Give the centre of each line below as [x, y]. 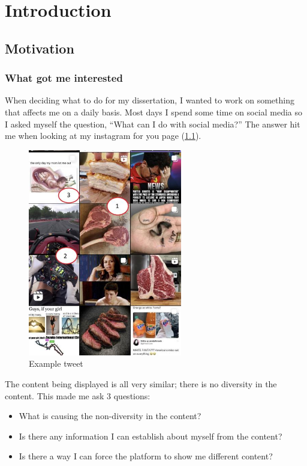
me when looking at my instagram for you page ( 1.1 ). [103, 136]
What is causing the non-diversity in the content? [110, 416]
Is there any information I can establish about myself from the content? [151, 436]
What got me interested [64, 78]
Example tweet [56, 363]
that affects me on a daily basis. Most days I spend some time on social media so [154, 112]
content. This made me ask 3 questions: [78, 395]
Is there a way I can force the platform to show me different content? [146, 456]
